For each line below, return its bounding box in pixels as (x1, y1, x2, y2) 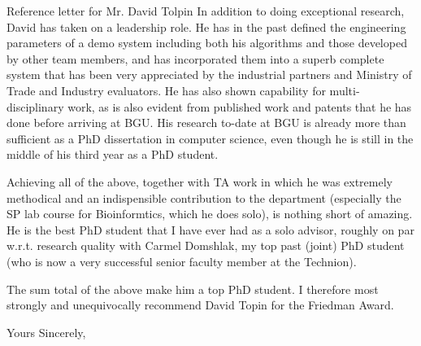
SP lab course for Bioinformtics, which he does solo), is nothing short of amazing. (7, 205, 413, 222)
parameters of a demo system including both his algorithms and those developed (7, 34, 407, 51)
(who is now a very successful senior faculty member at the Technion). (7, 252, 357, 269)
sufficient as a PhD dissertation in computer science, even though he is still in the (7, 129, 414, 147)
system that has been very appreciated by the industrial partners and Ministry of (7, 66, 412, 83)
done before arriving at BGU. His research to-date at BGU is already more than (7, 114, 406, 131)
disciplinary (7, 98, 64, 115)
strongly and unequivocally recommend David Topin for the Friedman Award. (7, 296, 394, 313)
